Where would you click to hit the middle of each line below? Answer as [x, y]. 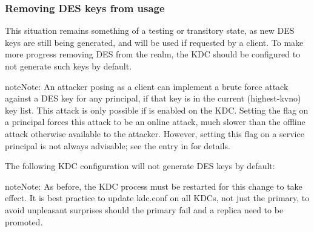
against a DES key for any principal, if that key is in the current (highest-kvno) [153, 98]
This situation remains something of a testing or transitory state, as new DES [150, 31]
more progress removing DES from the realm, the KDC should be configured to [153, 54]
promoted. [24, 221]
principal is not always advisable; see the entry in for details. [118, 145]
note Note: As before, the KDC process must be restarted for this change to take [154, 186]
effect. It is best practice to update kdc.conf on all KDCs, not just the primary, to [157, 198]
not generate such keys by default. [68, 66]
